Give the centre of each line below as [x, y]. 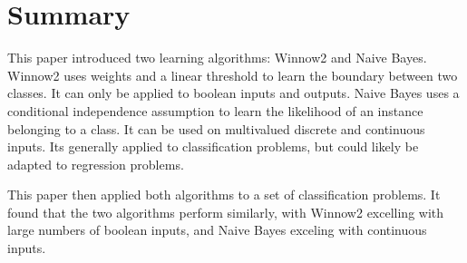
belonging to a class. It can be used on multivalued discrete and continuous [216, 128]
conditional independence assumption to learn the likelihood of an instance [215, 110]
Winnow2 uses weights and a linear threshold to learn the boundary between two [233, 75]
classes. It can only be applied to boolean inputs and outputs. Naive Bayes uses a [233, 93]
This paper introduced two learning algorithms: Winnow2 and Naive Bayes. [217, 58]
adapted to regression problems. [96, 164]
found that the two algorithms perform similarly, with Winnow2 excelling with [226, 212]
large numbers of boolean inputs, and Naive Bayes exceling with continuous [217, 230]
